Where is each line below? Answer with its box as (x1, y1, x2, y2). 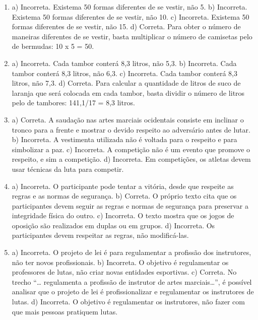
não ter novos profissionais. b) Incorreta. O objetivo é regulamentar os (12, 257, 229, 267)
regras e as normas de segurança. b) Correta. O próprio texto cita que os (12, 190, 237, 201)
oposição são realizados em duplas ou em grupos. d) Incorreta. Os (12, 220, 215, 230)
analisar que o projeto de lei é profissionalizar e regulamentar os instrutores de (12, 286, 254, 297)
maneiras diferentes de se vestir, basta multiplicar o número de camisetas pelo (12, 31, 252, 41)
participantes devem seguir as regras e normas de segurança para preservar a (12, 200, 248, 211)
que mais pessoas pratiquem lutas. (12, 306, 118, 316)
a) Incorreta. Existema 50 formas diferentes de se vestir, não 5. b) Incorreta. (12, 2, 247, 12)
